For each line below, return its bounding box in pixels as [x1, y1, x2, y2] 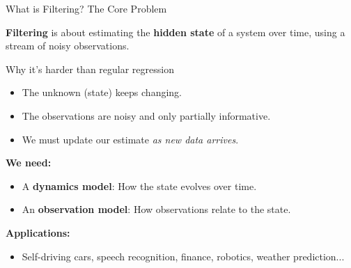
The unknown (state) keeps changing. [22, 85, 182, 100]
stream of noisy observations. [6, 38, 130, 53]
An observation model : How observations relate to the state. [22, 202, 291, 216]
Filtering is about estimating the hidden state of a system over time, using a [6, 24, 345, 39]
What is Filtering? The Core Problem [6, 1, 167, 15]
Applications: [6, 225, 70, 239]
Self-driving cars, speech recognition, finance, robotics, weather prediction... [22, 249, 345, 263]
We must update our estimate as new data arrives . [22, 132, 239, 146]
